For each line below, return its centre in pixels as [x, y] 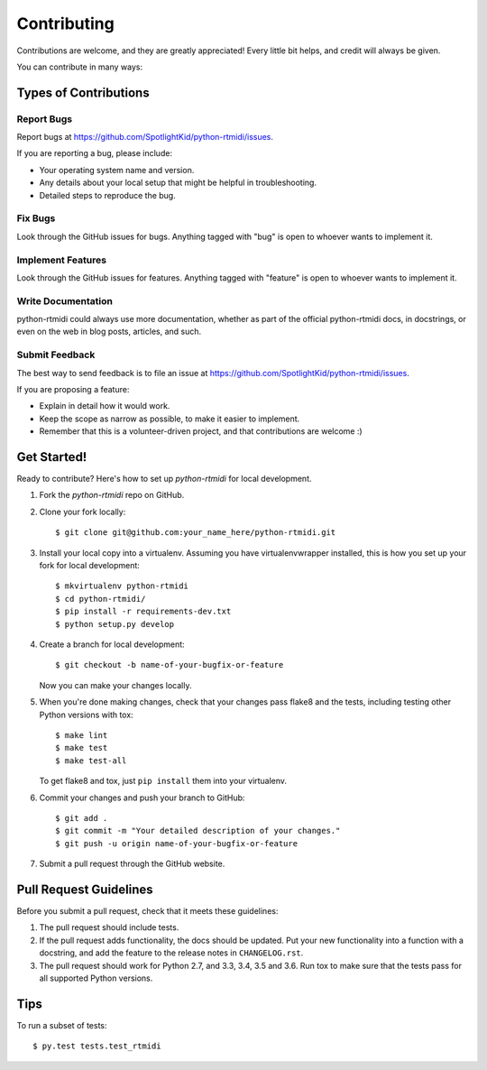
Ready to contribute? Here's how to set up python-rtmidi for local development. [164, 479]
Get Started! [52, 457]
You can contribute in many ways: [80, 67]
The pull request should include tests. [109, 927]
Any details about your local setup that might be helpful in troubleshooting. [178, 183]
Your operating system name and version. [117, 170]
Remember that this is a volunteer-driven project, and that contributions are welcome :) [201, 431]
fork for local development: [89, 566]
